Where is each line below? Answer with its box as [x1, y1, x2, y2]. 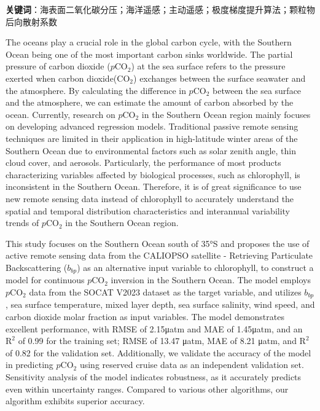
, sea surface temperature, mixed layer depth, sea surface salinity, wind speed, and [6, 298, 315, 311]
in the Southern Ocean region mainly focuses [141, 108, 311, 120]
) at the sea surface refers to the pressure [131, 60, 286, 72]
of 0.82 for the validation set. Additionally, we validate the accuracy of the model [6, 346, 311, 359]
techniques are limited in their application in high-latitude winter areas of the [6, 131, 298, 144]
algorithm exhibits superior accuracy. [6, 394, 145, 407]
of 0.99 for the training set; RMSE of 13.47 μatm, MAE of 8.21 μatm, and [18, 334, 297, 347]
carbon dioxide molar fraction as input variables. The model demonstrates [6, 310, 284, 323]
